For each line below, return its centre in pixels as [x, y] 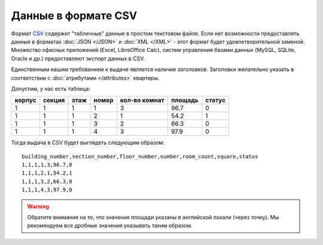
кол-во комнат [142, 100]
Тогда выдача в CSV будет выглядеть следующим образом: [88, 143]
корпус [25, 100]
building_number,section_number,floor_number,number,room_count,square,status [140, 156]
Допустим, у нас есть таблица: [51, 88]
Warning [38, 206]
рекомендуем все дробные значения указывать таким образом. [110, 226]
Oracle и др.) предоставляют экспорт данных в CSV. [78, 58]
